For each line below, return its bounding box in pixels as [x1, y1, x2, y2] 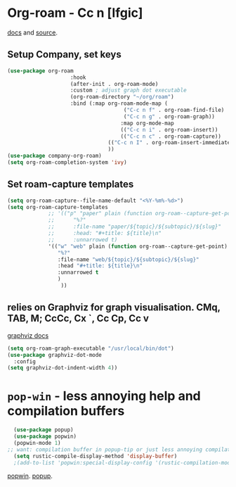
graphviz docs [7, 331, 49, 339]
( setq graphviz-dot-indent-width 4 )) [7, 365, 118, 372]
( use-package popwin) [13, 433, 77, 441]
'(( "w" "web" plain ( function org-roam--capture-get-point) [48, 243, 228, 250]
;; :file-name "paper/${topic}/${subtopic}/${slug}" [48, 223, 221, 230]
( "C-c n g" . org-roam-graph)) [123, 113, 216, 120]
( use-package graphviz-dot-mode [7, 351, 102, 358]
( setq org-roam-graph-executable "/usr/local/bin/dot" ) [7, 345, 174, 352]
